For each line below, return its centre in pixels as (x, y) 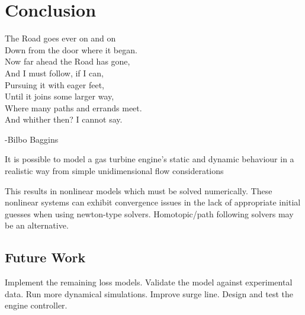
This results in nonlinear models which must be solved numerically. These (139, 190)
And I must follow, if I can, (54, 73)
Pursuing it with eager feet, (54, 84)
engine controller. (36, 305)
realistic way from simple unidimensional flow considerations (114, 171)
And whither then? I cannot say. (64, 119)
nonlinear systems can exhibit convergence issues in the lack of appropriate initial (153, 202)
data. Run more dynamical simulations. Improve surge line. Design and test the (149, 293)
